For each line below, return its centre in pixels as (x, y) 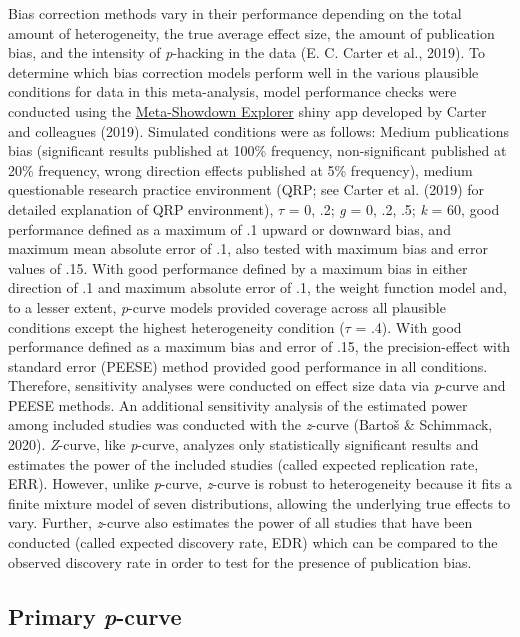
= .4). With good (408, 326)
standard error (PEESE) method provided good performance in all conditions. (248, 365)
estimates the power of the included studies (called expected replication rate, (243, 463)
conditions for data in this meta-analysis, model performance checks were (232, 91)
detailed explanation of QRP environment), (141, 208)
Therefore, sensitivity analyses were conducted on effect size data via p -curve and (257, 385)
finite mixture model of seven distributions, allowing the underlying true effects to (259, 502)
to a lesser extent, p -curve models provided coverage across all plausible (227, 306)
